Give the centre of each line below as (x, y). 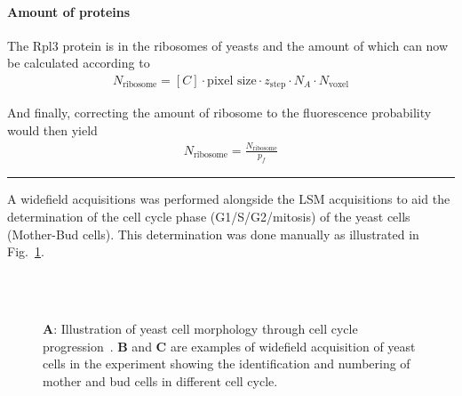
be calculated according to (79, 63)
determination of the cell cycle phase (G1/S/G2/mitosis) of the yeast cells (209, 217)
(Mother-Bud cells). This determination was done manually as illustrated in (213, 234)
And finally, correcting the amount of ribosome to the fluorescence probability (219, 113)
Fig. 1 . (26, 251)
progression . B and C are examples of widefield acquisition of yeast (229, 346)
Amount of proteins (69, 11)
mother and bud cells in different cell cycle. (160, 380)
